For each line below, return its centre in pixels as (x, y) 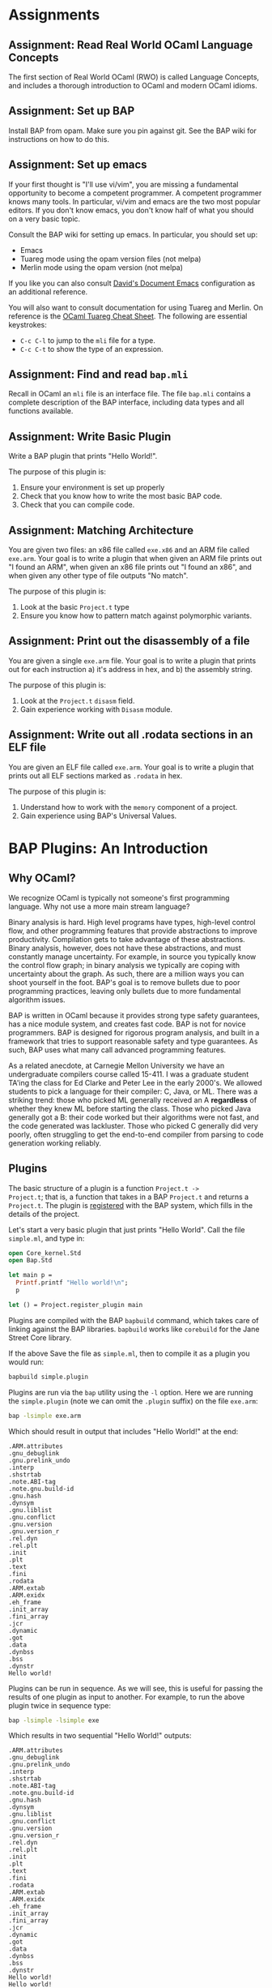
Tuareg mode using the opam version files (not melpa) (110, 259)
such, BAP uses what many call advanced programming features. (117, 1050)
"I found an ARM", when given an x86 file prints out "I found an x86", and (130, 567)
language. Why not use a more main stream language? (99, 906)
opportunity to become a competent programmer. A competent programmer (135, 193)
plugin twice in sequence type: (60, 1705)
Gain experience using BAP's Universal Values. (98, 816)
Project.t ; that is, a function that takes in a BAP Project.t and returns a (129, 1197)
